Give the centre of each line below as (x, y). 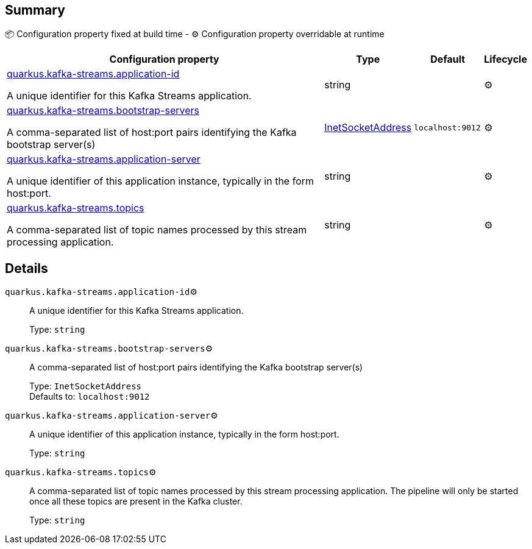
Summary (35, 10)
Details (27, 268)
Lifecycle (505, 59)
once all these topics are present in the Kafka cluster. (136, 501)
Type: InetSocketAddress (86, 386)
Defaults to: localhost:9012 (90, 397)
